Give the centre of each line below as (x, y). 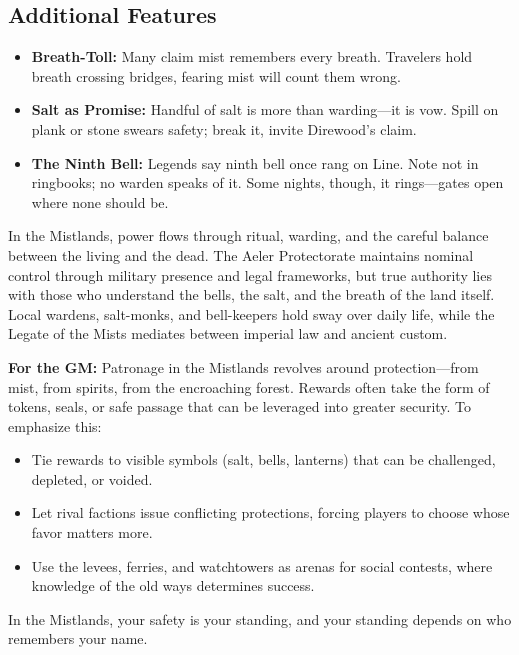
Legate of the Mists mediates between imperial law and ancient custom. (228, 333)
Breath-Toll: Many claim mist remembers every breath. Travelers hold (252, 56)
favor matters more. (92, 532)
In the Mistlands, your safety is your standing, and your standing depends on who (260, 618)
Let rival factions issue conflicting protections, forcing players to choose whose (270, 512)
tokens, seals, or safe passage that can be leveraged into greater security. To (240, 406)
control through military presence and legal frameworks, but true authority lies (250, 274)
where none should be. (100, 201)
